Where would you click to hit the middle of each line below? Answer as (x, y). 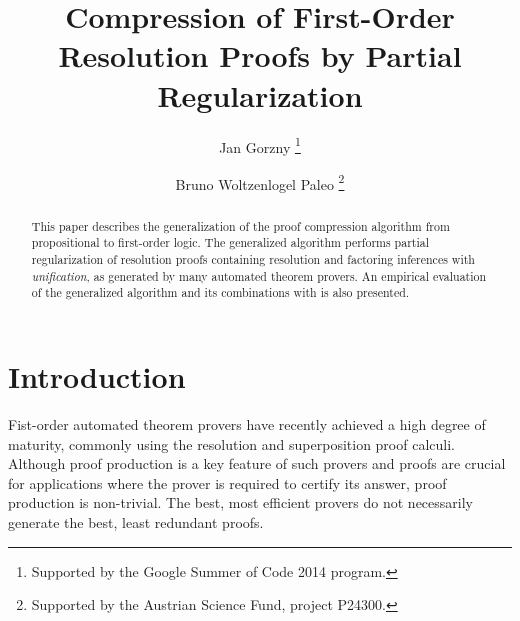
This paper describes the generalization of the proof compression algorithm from (240, 225)
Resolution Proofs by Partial (260, 55)
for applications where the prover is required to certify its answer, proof (227, 482)
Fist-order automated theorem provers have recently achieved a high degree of (247, 424)
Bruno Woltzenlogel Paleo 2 (260, 182)
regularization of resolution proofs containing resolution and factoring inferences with (253, 259)
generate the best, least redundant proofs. (136, 521)
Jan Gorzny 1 (260, 145)
